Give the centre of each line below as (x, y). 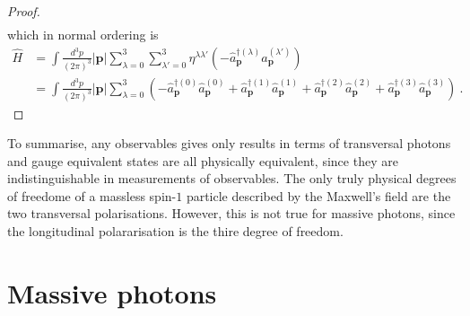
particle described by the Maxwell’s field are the (318, 195)
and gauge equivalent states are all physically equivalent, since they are (203, 160)
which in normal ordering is (83, 35)
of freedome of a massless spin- (92, 195)
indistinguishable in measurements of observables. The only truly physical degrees (232, 178)
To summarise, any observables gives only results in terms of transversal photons (229, 143)
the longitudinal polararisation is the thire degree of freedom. (175, 231)
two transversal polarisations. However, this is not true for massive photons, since (231, 213)
